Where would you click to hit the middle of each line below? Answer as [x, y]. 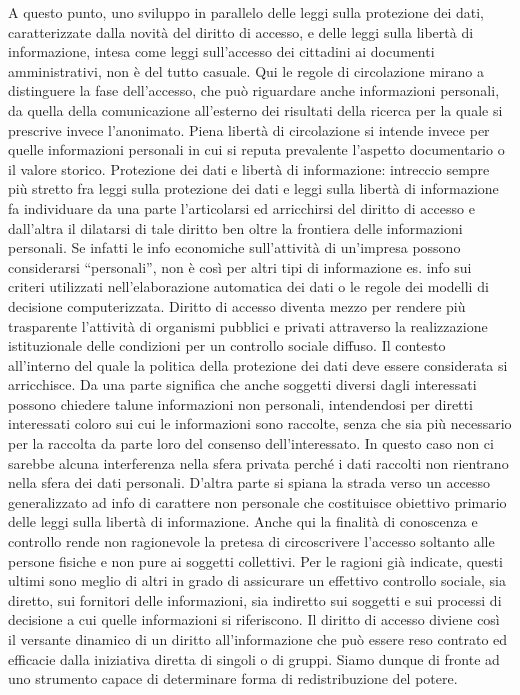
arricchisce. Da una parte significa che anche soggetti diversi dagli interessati [242, 384]
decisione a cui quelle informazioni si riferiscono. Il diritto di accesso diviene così [254, 619]
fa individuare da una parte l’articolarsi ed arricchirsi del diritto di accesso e [241, 207]
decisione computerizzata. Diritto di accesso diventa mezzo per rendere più [237, 305]
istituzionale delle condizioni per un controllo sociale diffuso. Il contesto [227, 345]
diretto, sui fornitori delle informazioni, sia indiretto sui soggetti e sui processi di [255, 599]
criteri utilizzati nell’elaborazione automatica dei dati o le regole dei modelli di [248, 286]
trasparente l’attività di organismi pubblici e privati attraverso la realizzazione [248, 325]
